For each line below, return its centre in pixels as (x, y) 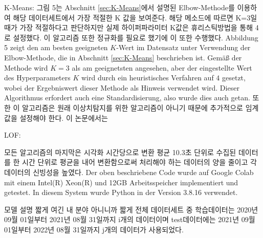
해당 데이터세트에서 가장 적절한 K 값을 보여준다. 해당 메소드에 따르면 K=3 (132, 17)
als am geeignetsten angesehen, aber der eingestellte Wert (162, 67)
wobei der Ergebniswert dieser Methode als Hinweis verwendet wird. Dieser (122, 87)
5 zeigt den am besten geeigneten (56, 47)
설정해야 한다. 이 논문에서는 (64, 117)
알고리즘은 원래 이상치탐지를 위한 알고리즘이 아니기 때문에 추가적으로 (133, 107)
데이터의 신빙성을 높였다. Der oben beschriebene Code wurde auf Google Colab (129, 172)
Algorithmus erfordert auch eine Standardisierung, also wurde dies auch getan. (127, 98)
